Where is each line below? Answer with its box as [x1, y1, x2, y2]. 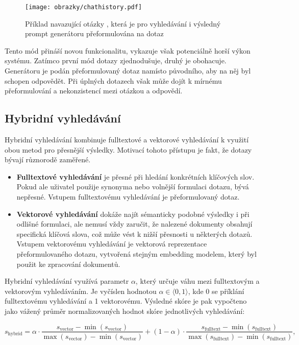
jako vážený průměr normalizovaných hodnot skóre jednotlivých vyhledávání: [5, 305, 245, 316]
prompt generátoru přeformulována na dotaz [25, 28, 164, 39]
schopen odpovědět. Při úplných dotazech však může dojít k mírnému [5, 75, 222, 86]
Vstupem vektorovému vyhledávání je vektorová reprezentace [16, 238, 207, 249]
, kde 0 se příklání [188, 285, 244, 296]
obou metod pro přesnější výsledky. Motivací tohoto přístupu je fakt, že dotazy [5, 144, 252, 155]
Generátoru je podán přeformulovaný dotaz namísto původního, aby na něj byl [5, 65, 251, 76]
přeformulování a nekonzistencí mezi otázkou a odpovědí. [5, 85, 183, 96]
